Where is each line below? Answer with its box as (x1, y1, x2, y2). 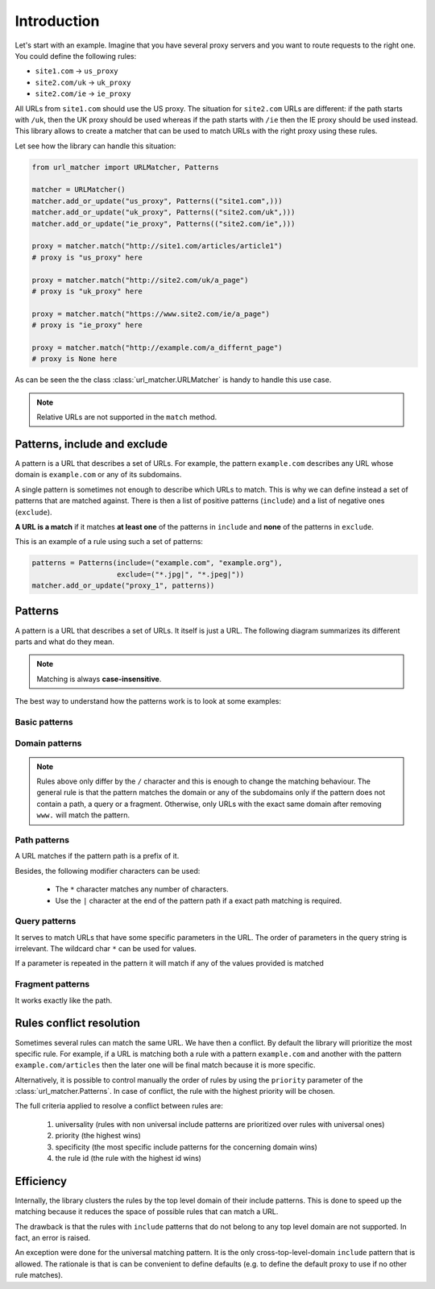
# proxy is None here (31, 355, 118, 364)
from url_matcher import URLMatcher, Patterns (31, 162, 219, 172)
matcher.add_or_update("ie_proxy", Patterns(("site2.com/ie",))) (31, 218, 296, 228)
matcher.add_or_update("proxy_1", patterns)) (31, 581, 215, 590)
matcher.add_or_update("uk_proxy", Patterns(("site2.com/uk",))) (31, 208, 296, 217)
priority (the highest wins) (55, 1131, 141, 1141)
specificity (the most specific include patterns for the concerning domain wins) (55, 1141, 318, 1152)
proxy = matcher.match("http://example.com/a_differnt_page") (31, 343, 283, 352)
